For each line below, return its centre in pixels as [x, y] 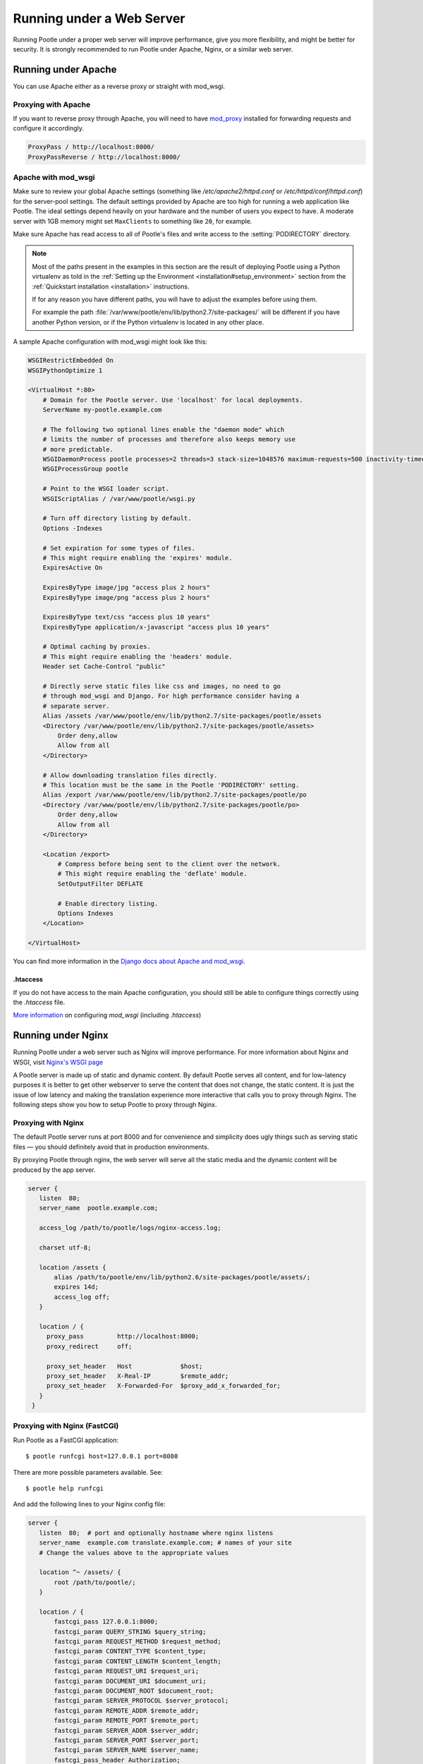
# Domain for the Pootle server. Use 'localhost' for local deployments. [173, 400]
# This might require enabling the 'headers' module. [137, 657]
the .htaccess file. [39, 1002]
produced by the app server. [54, 1170]
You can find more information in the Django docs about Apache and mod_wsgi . [129, 961]
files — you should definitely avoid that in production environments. [111, 1147]
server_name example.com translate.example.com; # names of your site [166, 1543]
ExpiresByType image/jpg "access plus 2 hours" [127, 588]
